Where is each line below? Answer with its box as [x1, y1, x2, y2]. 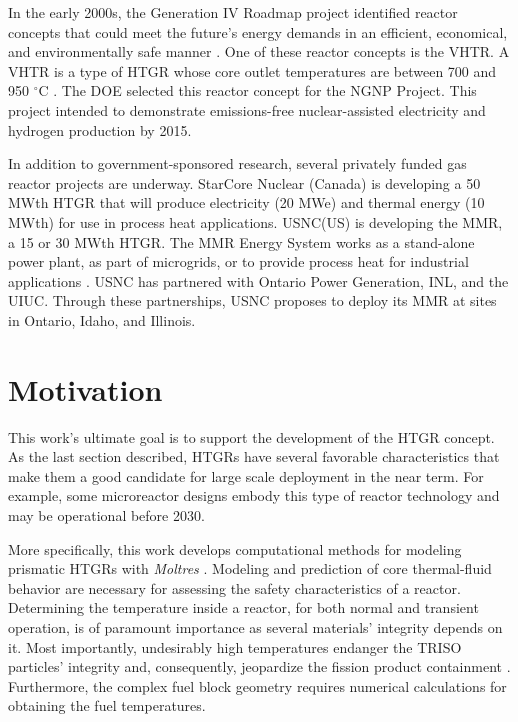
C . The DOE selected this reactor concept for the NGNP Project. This [38, 80, 477, 101]
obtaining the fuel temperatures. [8, 695, 206, 716]
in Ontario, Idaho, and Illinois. [8, 309, 196, 330]
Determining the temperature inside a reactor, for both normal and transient [8, 597, 479, 618]
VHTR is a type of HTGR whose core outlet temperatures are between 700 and [8, 60, 497, 81]
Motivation [8, 368, 163, 409]
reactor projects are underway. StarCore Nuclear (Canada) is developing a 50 [8, 172, 481, 193]
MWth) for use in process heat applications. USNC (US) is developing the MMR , [8, 211, 503, 232]
